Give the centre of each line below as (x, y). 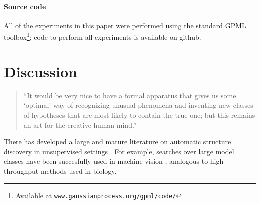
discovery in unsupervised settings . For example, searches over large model (119, 151)
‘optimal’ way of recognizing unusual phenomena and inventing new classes (138, 105)
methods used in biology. (79, 171)
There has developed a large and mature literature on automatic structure (118, 142)
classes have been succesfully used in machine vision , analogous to (106, 161)
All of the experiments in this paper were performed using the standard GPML (125, 25)
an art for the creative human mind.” (80, 125)
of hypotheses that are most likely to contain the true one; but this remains (139, 115)
